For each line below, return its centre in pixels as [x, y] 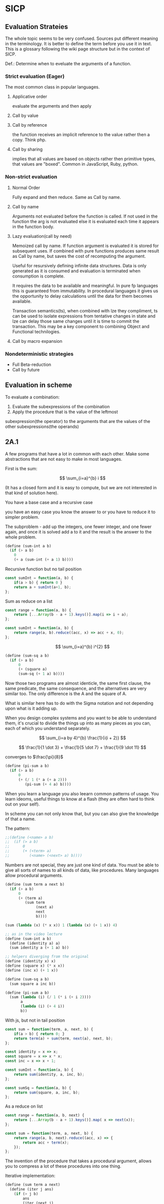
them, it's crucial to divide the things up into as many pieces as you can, [78, 723]
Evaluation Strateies [37, 27]
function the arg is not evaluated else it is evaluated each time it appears [85, 221]
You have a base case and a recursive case [49, 502]
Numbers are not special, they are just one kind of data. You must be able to [82, 865]
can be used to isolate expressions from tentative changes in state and [84, 316]
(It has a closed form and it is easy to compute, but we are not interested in [81, 487]
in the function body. [33, 226]
